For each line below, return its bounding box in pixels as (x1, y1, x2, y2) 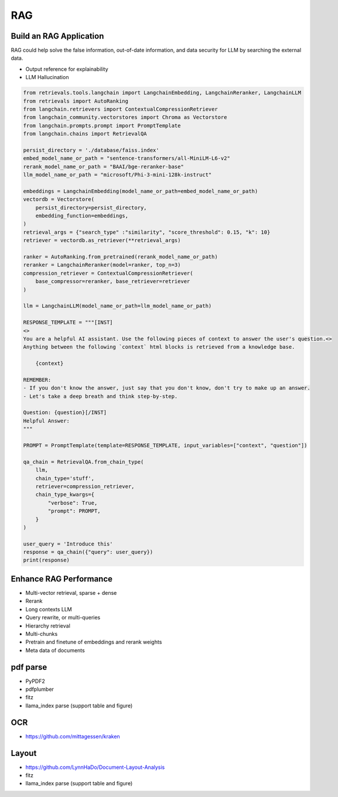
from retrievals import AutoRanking (23, 97, 129, 104)
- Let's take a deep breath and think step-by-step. (23, 393, 178, 400)
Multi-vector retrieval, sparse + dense (25, 589, 117, 596)
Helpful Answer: (23, 417, 70, 424)
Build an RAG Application (11, 31, 104, 41)
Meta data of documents (25, 646, 85, 653)
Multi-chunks (25, 630, 58, 637)
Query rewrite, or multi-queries (25, 614, 101, 621)
